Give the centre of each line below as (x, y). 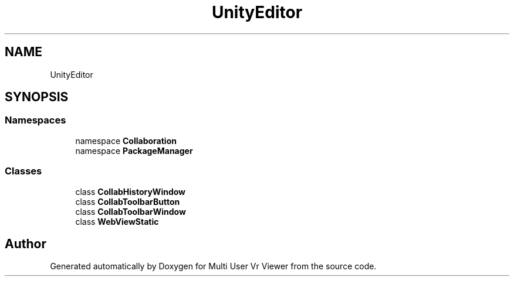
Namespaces (35, 120)
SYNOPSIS (37, 97)
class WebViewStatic (117, 221)
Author (26, 244)
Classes (23, 171)
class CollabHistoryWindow (131, 191)
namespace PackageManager (134, 150)
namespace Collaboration (126, 140)
